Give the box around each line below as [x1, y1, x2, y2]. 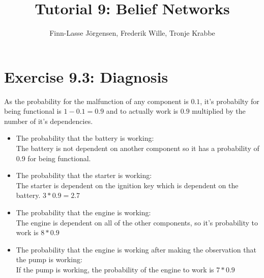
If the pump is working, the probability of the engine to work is [16, 264, 214, 274]
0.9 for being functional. [16, 153, 91, 163]
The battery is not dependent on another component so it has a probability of [16, 143, 259, 154]
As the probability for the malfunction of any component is [4, 95, 189, 106]
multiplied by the [192, 106, 246, 116]
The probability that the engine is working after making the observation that [16, 244, 256, 255]
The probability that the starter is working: [16, 170, 152, 181]
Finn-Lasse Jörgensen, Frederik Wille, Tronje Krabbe [49, 28, 215, 38]
